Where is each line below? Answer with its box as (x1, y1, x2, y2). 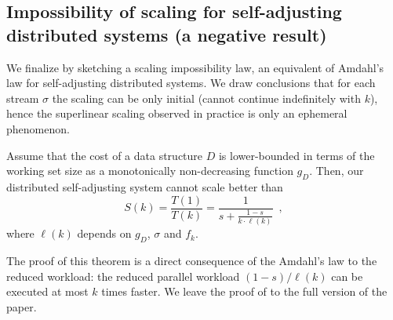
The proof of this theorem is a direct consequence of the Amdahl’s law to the (6, 253, 377, 269)
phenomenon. (6, 120, 70, 136)
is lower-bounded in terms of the (218, 147, 375, 163)
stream (6, 89, 39, 106)
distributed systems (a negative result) (6, 22, 327, 46)
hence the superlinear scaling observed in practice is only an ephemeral (6, 105, 348, 122)
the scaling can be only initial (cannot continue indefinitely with (52, 89, 361, 106)
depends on (77, 225, 132, 242)
